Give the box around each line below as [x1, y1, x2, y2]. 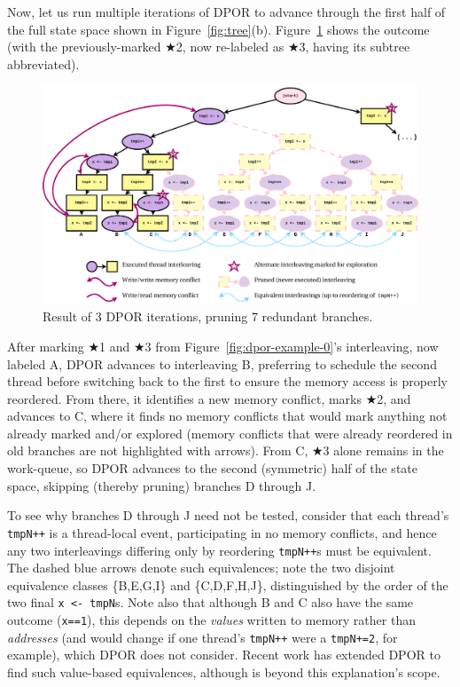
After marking [7, 336, 84, 355]
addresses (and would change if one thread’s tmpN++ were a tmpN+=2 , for [7, 628, 398, 646]
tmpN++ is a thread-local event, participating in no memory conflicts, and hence [7, 523, 437, 541]
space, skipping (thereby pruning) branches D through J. [7, 476, 316, 494]
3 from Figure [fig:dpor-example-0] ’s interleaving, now [144, 336, 439, 355]
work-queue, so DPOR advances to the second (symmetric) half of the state [7, 459, 417, 478]
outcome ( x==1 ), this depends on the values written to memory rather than [7, 611, 416, 629]
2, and [377, 389, 411, 407]
